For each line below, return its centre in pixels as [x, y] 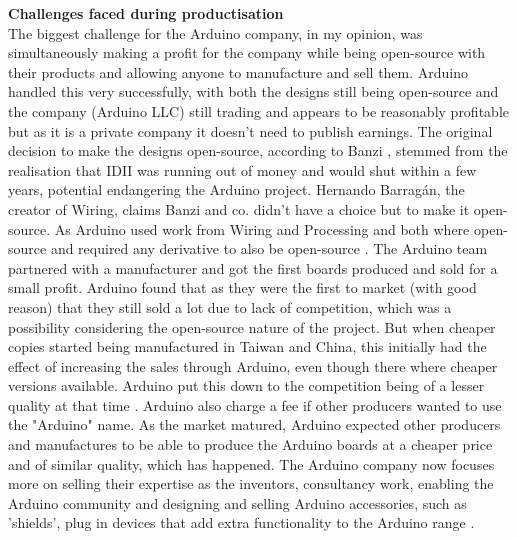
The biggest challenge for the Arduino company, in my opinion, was [215, 32]
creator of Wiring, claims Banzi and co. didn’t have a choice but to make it [239, 208]
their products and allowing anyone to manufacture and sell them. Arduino [238, 71]
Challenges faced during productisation [146, 13]
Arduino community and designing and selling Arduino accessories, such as [237, 502]
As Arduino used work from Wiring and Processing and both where [262, 228]
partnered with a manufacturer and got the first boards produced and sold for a [253, 267]
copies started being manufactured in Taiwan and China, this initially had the [247, 346]
